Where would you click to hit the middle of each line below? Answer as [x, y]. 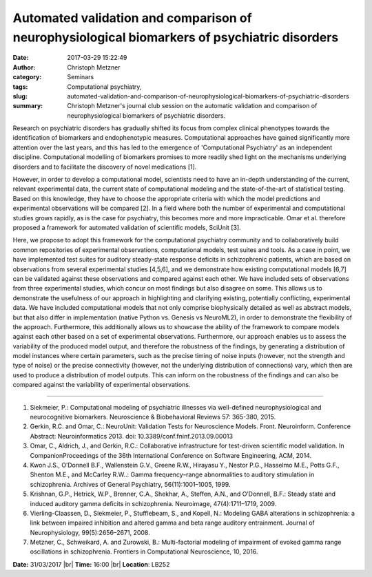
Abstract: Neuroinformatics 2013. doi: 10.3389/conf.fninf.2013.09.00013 [132, 436]
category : [27, 77]
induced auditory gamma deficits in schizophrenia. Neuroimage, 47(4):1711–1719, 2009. [153, 503]
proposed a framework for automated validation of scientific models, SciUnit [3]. [127, 227]
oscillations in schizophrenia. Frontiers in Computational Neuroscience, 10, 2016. [144, 552]
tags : [20, 87]
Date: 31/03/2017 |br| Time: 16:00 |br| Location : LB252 [91, 564]
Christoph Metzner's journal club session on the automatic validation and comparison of [192, 106]
